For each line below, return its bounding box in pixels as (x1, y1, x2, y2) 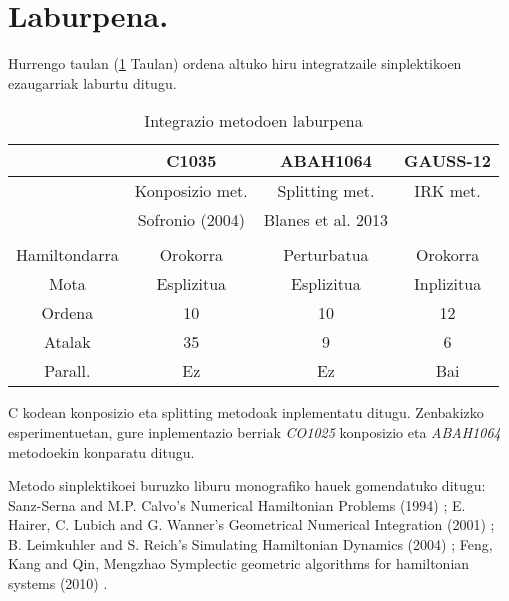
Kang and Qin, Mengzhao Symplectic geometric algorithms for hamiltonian (8, 553, 470, 574)
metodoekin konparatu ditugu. (8, 441, 195, 462)
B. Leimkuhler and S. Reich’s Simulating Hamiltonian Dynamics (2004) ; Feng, (8, 533, 493, 554)
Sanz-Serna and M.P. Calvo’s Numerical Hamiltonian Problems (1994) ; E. (8, 494, 466, 515)
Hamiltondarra (16, 243, 119, 267)
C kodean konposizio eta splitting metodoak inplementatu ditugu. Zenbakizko (8, 402, 484, 423)
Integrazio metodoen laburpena (144, 109, 363, 133)
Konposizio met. (134, 179, 248, 203)
